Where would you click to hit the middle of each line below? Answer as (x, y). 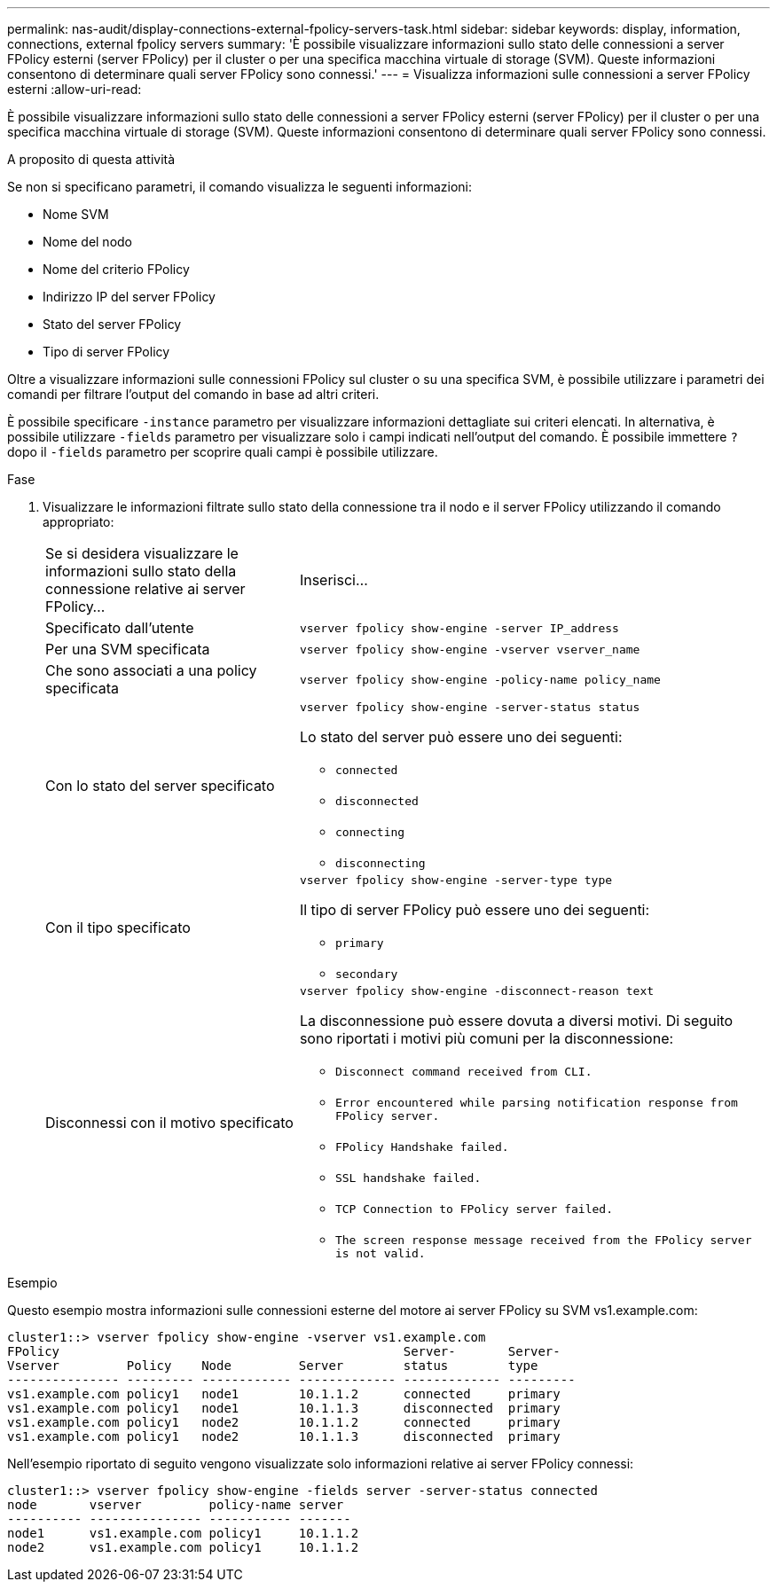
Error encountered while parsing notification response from (536, 1103)
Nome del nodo (88, 242)
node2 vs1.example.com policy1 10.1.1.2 (183, 1547)
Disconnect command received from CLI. (463, 1072)
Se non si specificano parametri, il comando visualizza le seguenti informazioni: (239, 187)
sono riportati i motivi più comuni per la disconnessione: (487, 1038)
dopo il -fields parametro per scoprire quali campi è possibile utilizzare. (223, 452)
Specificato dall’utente (120, 628)
